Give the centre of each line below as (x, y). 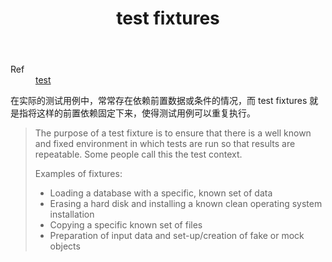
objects (65, 246)
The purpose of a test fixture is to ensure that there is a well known (173, 133)
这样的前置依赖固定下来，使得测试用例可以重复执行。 (146, 113)
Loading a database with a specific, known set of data (161, 193)
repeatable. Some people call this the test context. (138, 154)
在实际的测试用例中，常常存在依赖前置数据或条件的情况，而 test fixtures (159, 101)
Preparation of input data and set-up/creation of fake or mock (177, 236)
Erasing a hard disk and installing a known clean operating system (186, 204)
